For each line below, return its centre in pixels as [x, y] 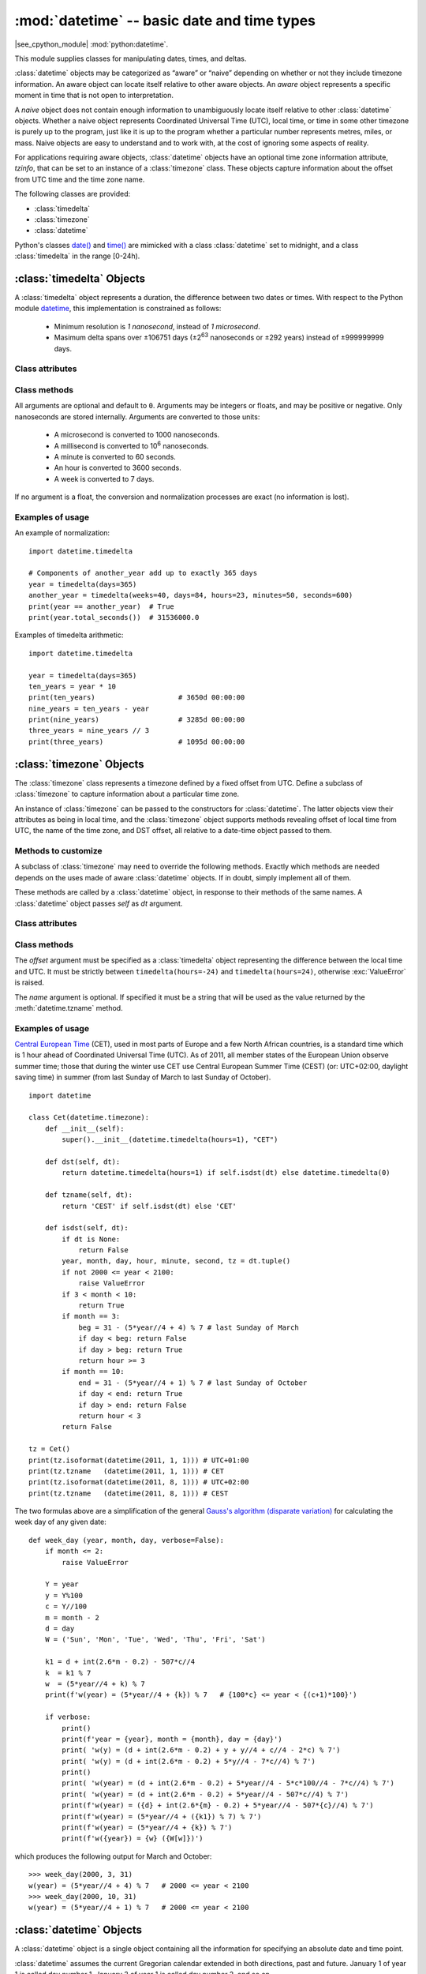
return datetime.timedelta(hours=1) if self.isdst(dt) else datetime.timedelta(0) [226, 1173]
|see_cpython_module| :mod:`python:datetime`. [92, 44]
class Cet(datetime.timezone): [89, 1118]
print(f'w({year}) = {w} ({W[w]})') [133, 1839]
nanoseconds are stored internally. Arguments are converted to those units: [137, 417]
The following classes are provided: [72, 194]
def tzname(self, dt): [89, 1195]
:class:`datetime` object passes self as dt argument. [99, 903]
